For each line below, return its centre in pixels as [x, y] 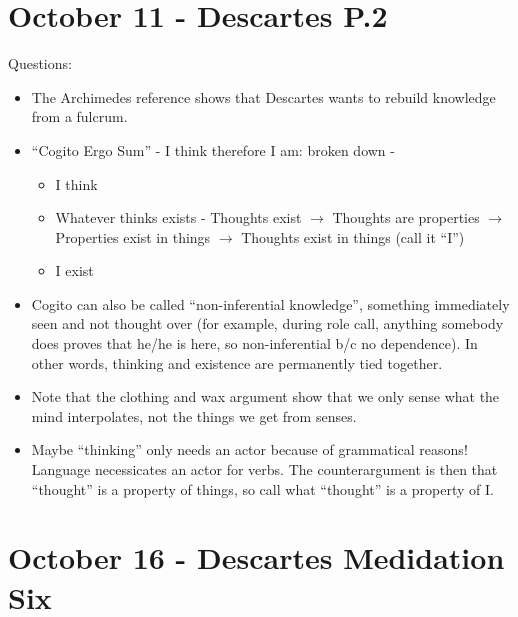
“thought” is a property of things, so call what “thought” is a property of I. [262, 488]
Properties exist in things [133, 236]
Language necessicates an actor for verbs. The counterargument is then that [264, 469]
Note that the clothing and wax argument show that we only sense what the [265, 396]
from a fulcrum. [79, 116]
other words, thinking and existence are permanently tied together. [237, 362]
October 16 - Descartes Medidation [256, 557]
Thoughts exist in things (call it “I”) [353, 236]
